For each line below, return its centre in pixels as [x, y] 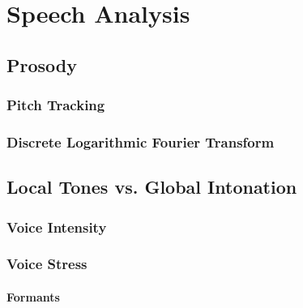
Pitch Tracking [56, 105]
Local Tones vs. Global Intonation [152, 187]
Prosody [42, 64]
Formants [33, 296]
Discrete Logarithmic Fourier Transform [141, 141]
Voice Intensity [57, 227]
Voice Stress [47, 264]
